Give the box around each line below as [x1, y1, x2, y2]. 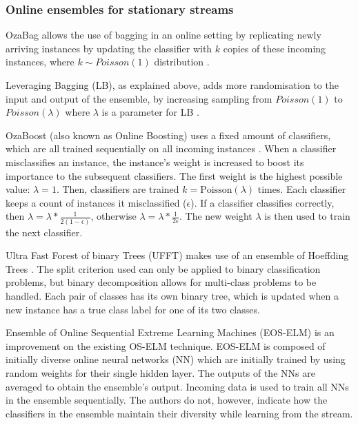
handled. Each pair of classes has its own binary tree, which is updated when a [6, 289, 339, 303]
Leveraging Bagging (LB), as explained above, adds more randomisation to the [6, 78, 339, 92]
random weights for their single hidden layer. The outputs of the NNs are [6, 366, 315, 380]
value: [6, 182, 30, 196]
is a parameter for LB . [101, 105, 199, 119]
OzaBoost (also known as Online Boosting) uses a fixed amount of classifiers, [6, 127, 331, 142]
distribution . [154, 54, 210, 69]
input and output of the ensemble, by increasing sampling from [6, 91, 272, 105]
